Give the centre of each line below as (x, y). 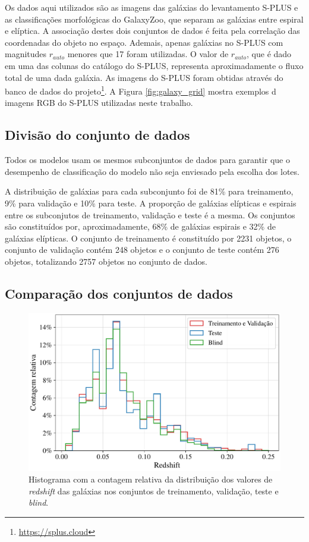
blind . (39, 502)
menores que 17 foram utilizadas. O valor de (148, 54)
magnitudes (26, 54)
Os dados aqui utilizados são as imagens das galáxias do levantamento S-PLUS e (152, 7)
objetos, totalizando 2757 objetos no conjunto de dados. (106, 261)
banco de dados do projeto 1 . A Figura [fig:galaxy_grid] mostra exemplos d (141, 90)
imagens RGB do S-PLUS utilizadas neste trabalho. (99, 103)
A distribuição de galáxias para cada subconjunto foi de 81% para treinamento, (149, 191)
